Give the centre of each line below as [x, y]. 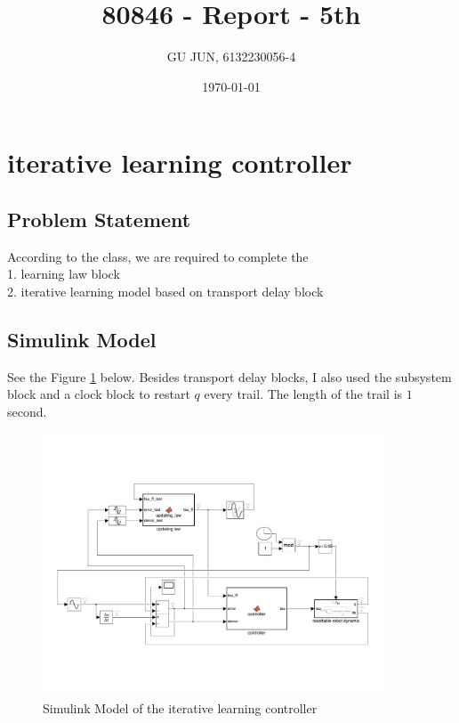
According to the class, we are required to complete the [158, 256]
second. [27, 411]
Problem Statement [99, 219]
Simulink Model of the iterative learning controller [180, 707]
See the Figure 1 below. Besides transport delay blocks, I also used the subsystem [229, 376]
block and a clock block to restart [99, 394]
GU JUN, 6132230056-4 [231, 57]
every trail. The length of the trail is [303, 394]
